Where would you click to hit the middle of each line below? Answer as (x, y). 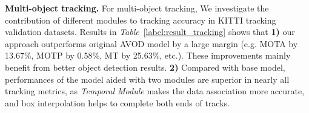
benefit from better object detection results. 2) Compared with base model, (145, 67)
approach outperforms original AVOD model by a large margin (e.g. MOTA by (151, 43)
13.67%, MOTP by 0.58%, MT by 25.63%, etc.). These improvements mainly (148, 55)
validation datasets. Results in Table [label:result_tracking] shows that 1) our (150, 32)
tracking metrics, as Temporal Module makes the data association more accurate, (155, 91)
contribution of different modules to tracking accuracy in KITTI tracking (141, 20)
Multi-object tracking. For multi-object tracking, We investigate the (137, 8)
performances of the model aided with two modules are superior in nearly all (147, 79)
